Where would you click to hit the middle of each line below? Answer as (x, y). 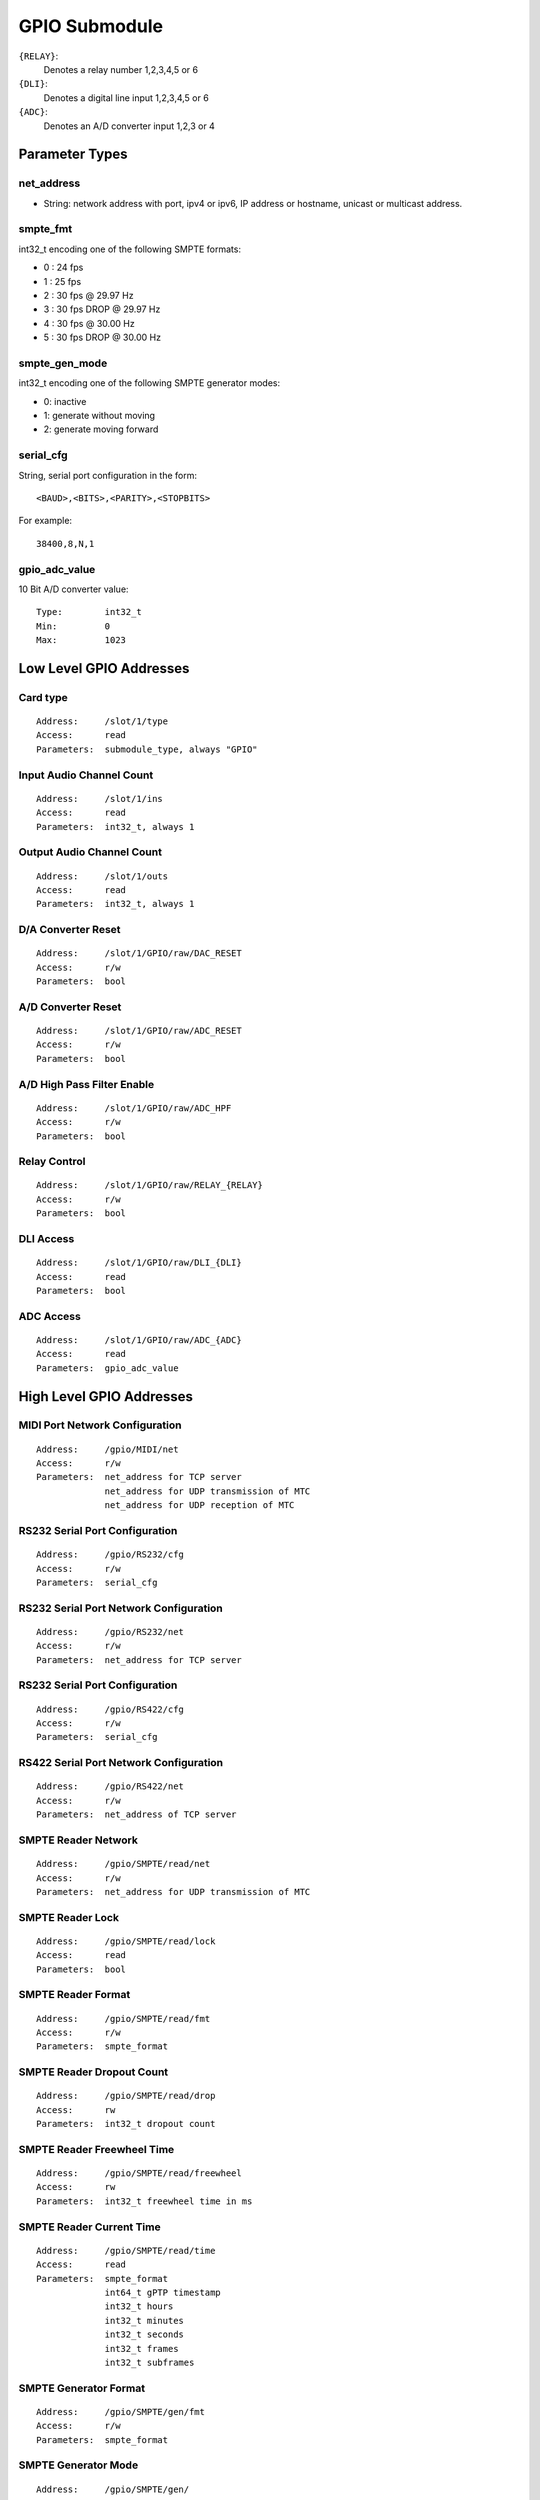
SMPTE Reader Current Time (89, 2227)
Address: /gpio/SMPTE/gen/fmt (120, 2411)
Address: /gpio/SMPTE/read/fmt (123, 2018)
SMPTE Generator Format (81, 2388)
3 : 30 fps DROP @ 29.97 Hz (102, 309)
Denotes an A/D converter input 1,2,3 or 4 (129, 126)
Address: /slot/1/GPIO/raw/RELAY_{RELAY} (150, 1185)
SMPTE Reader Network (78, 1840)
